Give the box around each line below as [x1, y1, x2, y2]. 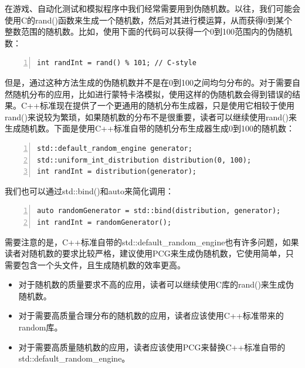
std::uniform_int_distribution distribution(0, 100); [37, 156, 252, 164]
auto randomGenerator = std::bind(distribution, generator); [37, 207, 281, 215]
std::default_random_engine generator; [37, 144, 192, 153]
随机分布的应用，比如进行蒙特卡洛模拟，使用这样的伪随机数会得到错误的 [12, 87, 292, 100]
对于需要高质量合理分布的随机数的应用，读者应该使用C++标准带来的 [18, 309, 284, 322]
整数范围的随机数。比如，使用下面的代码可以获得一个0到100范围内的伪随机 [5, 25, 292, 38]
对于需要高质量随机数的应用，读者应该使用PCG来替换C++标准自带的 [18, 340, 286, 353]
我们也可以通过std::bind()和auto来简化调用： [5, 184, 174, 197]
